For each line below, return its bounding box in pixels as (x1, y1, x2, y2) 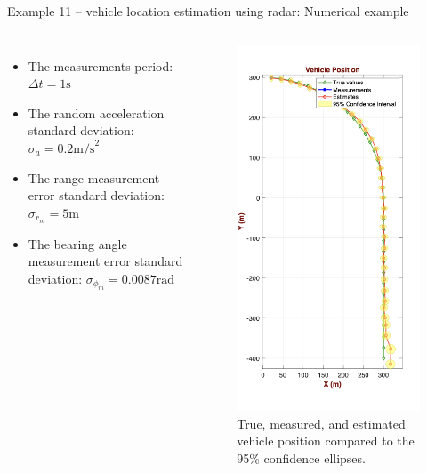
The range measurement (28, 168, 160, 187)
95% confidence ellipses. (237, 449, 366, 467)
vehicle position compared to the (237, 431, 415, 450)
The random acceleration (28, 103, 165, 122)
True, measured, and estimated (237, 413, 406, 432)
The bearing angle (28, 234, 127, 253)
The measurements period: (28, 56, 173, 75)
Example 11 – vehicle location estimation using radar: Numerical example (7, 2, 409, 20)
